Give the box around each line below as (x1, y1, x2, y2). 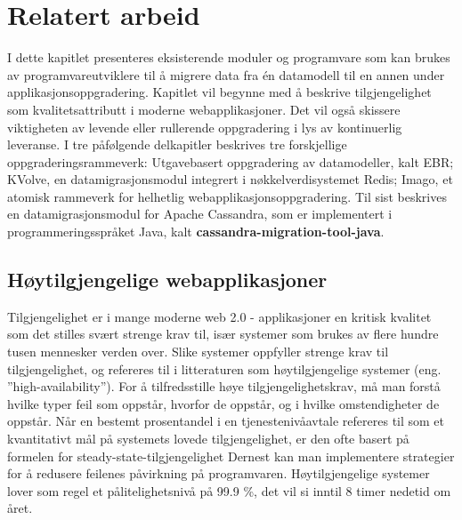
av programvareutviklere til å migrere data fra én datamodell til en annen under (7, 65, 445, 84)
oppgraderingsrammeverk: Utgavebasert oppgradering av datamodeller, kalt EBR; (7, 152, 454, 171)
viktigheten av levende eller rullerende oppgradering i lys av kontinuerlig (7, 117, 402, 136)
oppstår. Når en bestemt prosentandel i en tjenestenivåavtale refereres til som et (7, 412, 445, 430)
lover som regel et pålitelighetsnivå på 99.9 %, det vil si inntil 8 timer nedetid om (7, 481, 451, 500)
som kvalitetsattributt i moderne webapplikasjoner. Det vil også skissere (7, 100, 401, 118)
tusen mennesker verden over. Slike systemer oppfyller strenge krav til (7, 342, 389, 361)
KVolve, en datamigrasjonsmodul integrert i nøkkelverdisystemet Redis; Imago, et (7, 170, 453, 188)
